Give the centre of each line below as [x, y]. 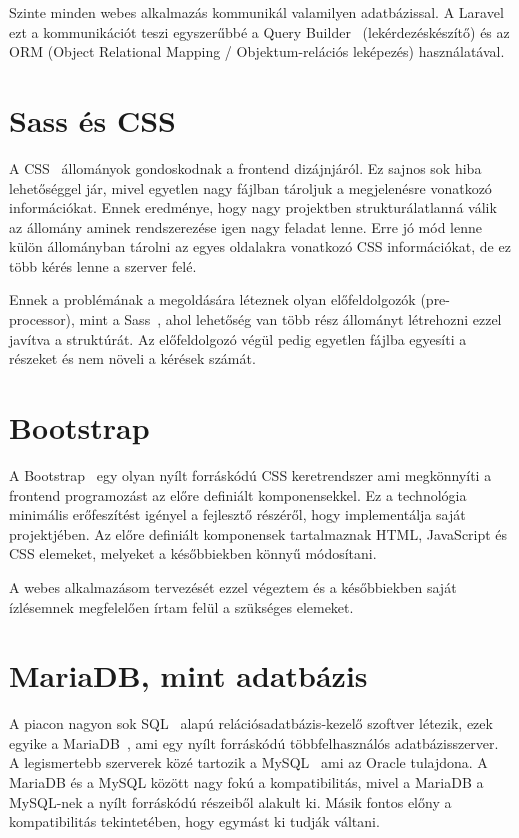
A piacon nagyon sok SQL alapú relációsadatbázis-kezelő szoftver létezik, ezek [251, 723]
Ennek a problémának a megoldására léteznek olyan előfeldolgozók [212, 299]
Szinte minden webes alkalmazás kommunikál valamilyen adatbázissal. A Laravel [256, 12]
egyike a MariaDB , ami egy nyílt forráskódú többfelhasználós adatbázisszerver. [254, 742]
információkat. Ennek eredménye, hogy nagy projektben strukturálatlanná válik [253, 207]
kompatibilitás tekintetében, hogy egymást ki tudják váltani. [194, 821]
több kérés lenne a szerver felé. [103, 265]
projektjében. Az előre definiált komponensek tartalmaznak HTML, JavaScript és [258, 533]
